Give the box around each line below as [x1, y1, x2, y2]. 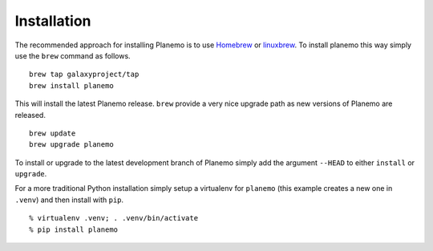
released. [14, 110, 46, 119]
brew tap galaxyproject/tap [29, 70, 140, 79]
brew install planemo [29, 81, 114, 90]
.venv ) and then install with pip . [14, 195, 124, 204]
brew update [29, 128, 76, 138]
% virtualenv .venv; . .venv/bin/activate [29, 213, 199, 223]
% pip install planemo [29, 225, 119, 234]
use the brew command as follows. [14, 51, 132, 60]
